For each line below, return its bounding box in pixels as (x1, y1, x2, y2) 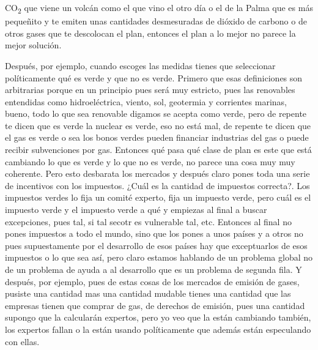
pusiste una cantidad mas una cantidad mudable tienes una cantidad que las (5, 287, 291, 300)
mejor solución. (5, 39, 62, 51)
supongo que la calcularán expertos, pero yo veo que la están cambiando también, (5, 311, 311, 324)
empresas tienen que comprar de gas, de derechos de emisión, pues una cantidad (5, 299, 305, 311)
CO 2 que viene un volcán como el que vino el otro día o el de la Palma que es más (5, 1, 313, 15)
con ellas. (5, 335, 40, 348)
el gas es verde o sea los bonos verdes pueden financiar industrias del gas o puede (5, 131, 309, 144)
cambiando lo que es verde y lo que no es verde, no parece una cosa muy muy (5, 155, 295, 168)
